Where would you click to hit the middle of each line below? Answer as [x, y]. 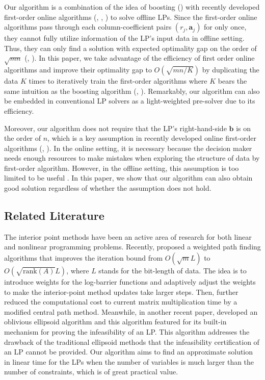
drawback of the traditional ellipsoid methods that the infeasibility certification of [132, 341]
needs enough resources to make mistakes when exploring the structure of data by [132, 158]
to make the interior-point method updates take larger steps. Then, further [121, 292]
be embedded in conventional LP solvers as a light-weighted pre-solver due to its [130, 101]
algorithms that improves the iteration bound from [84, 258]
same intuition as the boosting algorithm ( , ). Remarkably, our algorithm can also [132, 91]
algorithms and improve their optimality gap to [78, 70]
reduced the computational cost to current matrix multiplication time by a [121, 302]
